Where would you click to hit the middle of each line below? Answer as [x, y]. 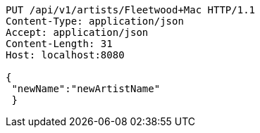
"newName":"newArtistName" [86, 89]
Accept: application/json [77, 32]
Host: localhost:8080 [65, 55]
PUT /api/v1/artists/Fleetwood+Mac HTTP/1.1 [131, 10]
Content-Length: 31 [59, 44]
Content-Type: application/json [95, 21]
